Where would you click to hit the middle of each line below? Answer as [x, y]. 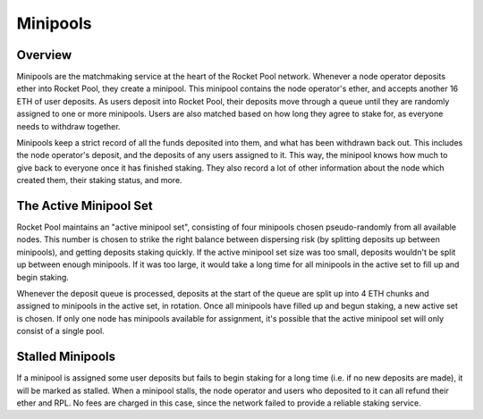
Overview [44, 55]
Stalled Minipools [66, 357]
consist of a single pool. [60, 331]
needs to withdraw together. [68, 126]
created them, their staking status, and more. [99, 180]
